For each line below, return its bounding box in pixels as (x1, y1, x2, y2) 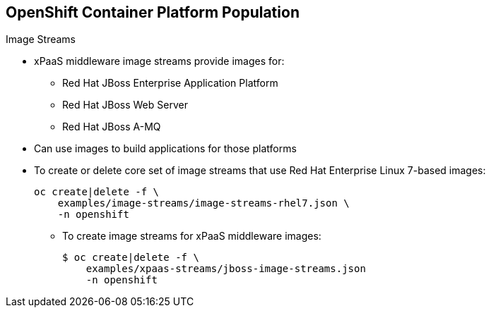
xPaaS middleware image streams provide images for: (34, 55, 285, 68)
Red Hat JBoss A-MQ (62, 121, 161, 133)
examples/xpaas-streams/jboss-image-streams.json (85, 263, 366, 275)
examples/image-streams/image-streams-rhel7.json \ (57, 197, 350, 209)
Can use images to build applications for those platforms (34, 142, 297, 155)
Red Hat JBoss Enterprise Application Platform (62, 77, 278, 90)
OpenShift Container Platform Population (6, 4, 300, 21)
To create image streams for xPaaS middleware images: (62, 230, 321, 243)
